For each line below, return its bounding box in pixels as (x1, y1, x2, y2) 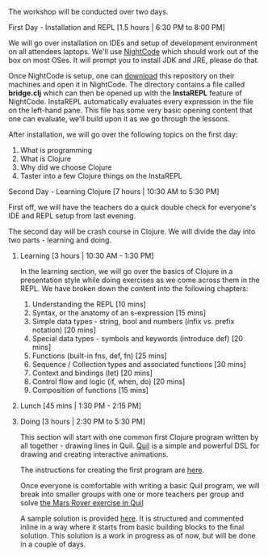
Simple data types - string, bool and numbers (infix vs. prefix (31, 317, 235, 326)
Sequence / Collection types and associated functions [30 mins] (31, 360, 246, 369)
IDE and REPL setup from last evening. (8, 211, 136, 221)
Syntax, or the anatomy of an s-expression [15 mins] (31, 308, 207, 318)
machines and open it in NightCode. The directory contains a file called (8, 80, 245, 89)
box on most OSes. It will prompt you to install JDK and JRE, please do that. (8, 56, 260, 65)
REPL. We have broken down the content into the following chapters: (19, 284, 249, 293)
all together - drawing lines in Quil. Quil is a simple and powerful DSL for (19, 441, 260, 450)
